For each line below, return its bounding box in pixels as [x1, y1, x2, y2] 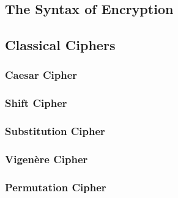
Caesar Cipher [5, 67, 78, 82]
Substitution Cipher [5, 123, 105, 139]
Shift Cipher [5, 95, 67, 111]
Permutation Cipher [5, 179, 106, 194]
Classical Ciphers [5, 35, 116, 54]
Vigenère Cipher [5, 152, 88, 167]
